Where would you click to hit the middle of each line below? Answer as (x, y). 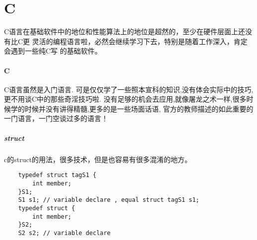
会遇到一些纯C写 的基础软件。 (53, 51)
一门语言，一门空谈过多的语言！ (56, 118)
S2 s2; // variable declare (64, 233)
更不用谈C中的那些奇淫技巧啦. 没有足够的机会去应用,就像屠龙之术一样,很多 (125, 99)
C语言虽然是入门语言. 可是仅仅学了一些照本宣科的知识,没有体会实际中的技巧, (129, 89)
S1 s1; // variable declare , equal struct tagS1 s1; (109, 200)
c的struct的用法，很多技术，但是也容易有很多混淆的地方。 (98, 159)
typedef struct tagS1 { (57, 175)
